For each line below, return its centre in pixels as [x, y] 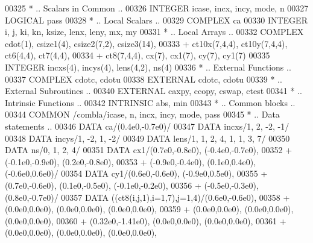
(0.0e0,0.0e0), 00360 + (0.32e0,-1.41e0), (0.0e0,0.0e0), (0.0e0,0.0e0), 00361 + [146, 220]
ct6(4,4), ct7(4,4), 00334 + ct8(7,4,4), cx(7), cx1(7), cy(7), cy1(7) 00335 [138, 55]
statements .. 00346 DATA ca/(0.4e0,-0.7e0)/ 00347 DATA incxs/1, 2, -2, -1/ [147, 126]
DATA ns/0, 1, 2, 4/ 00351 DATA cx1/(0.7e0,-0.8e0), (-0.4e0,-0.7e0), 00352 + [149, 150]
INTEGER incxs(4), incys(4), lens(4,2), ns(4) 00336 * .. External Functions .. [148, 67]
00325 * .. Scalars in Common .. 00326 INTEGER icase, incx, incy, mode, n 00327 [157, 8]
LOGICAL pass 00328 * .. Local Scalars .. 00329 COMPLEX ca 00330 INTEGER [156, 20]
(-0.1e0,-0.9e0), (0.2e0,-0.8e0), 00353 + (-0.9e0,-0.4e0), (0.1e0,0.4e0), [131, 161]
